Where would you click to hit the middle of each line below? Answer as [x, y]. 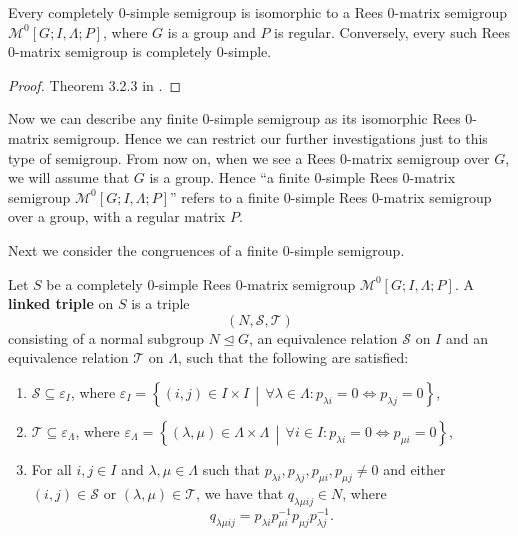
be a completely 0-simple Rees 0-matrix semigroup [201, 283]
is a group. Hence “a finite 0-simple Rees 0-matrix [302, 177]
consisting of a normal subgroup [106, 337]
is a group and [211, 31]
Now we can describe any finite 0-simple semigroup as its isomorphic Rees [234, 118]
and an [466, 337]
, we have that [240, 493]
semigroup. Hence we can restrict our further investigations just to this [270, 137]
